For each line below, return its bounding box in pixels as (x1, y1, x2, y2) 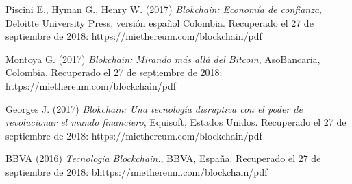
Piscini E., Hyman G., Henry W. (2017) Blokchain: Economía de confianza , (5, 2, 322, 16)
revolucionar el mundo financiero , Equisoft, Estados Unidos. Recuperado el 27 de (5, 115, 347, 129)
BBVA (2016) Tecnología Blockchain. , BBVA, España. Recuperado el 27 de (5, 151, 321, 166)
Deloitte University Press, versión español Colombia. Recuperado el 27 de (5, 15, 314, 29)
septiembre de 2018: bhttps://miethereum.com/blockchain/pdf (5, 164, 268, 179)
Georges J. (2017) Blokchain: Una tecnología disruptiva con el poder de (5, 101, 303, 116)
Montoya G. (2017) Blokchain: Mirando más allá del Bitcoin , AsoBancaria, (5, 51, 320, 66)
